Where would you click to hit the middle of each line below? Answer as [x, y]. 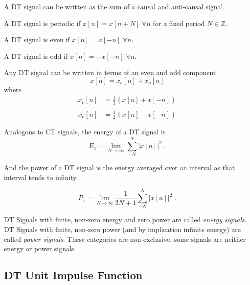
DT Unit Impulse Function [73, 275]
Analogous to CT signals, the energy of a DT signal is [85, 132]
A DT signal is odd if [36, 56]
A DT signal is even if [37, 39]
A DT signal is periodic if [42, 23]
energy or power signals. [40, 248]
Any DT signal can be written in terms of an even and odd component [110, 72]
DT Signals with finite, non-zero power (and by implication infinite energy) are [122, 229]
